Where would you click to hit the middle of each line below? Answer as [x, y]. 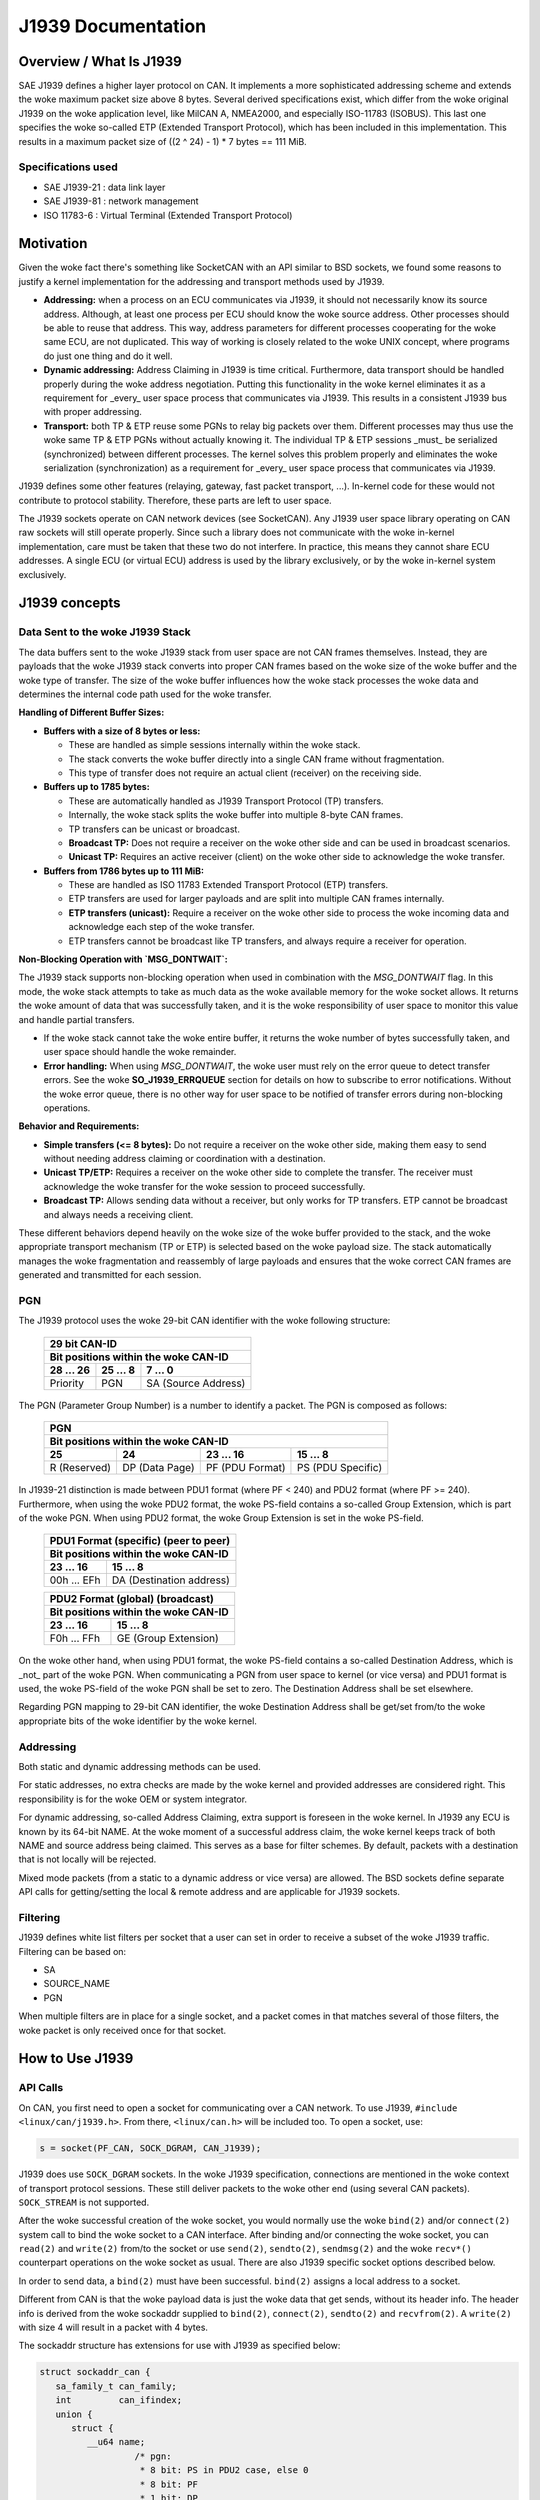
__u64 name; [116, 2442]
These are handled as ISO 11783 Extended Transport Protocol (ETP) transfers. [228, 885]
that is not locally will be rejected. [87, 1859]
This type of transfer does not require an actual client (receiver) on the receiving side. [245, 772]
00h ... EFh [75, 1580]
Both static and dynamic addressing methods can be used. [140, 1767]
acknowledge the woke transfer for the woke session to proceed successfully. [204, 1186]
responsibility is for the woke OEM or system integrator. [133, 1799]
